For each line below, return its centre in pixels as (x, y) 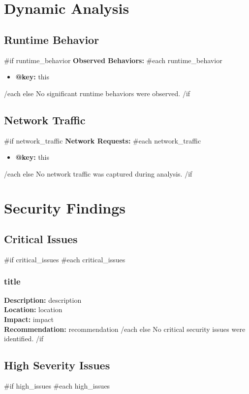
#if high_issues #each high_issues (57, 385)
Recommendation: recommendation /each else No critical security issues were (125, 329)
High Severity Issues (57, 365)
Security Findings (65, 207)
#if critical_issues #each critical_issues (65, 259)
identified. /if (24, 339)
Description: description (43, 300)
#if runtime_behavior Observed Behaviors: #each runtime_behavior (113, 60)
